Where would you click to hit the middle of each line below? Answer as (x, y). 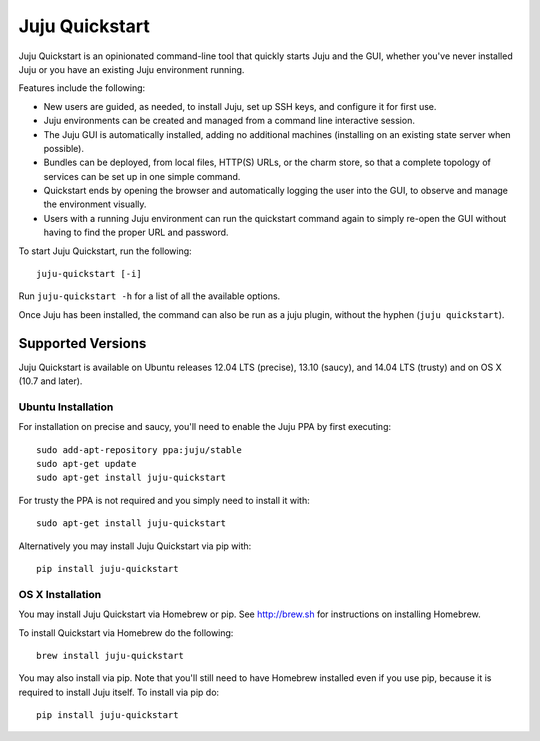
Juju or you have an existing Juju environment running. (131, 69)
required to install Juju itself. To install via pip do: (119, 692)
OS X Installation (60, 594)
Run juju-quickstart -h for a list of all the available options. (149, 296)
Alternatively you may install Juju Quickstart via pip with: (135, 546)
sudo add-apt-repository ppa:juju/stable (139, 449)
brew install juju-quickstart (110, 655)
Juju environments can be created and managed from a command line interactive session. (229, 121)
